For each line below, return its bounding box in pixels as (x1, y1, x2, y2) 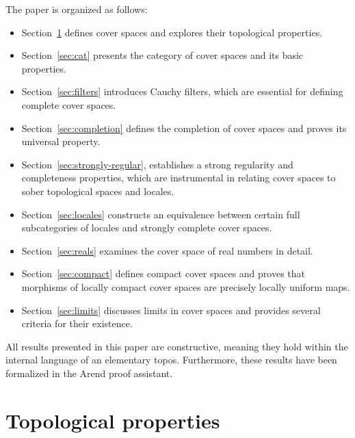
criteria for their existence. (21, 316, 133, 331)
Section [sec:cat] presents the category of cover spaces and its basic (21, 48, 304, 62)
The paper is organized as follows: (5, 2, 148, 16)
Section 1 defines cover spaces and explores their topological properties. (21, 25, 323, 39)
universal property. (21, 134, 101, 149)
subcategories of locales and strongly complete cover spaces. (21, 220, 272, 235)
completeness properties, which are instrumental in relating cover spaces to (21, 170, 336, 185)
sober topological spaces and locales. (21, 183, 174, 198)
